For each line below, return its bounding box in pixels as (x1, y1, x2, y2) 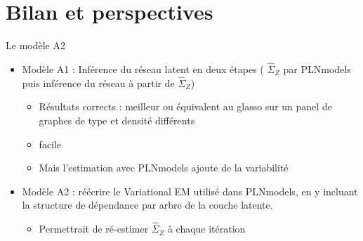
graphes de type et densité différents (39, 112, 195, 127)
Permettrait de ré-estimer (39, 221, 149, 236)
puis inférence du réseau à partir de (22, 75, 175, 90)
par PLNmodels (283, 61, 351, 76)
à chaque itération (167, 221, 246, 236)
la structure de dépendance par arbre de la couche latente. (22, 197, 273, 212)
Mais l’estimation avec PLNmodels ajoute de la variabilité (39, 160, 289, 175)
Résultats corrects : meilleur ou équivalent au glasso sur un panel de (39, 99, 332, 114)
